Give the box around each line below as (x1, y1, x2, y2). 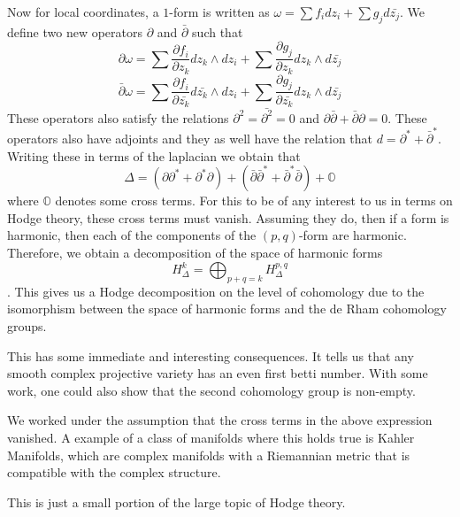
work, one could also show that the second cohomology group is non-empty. (7, 381, 416, 399)
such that (192, 22, 243, 41)
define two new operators (7, 22, 142, 41)
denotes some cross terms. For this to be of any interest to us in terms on (55, 191, 453, 210)
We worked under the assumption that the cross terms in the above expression (7, 411, 433, 429)
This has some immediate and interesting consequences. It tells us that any (7, 346, 414, 365)
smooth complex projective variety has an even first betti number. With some (7, 364, 428, 382)
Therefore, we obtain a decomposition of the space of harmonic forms (7, 243, 383, 261)
